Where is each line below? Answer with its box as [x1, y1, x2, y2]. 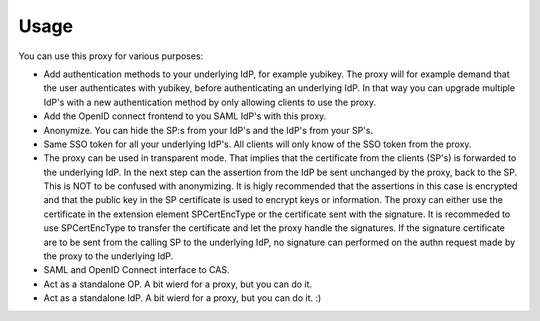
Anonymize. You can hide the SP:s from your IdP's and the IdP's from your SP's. [43, 124, 374, 136]
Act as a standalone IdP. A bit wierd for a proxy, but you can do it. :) [43, 292, 322, 304]
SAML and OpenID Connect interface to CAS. [43, 264, 230, 276]
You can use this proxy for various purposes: [18, 50, 204, 62]
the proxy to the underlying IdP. [43, 250, 174, 262]
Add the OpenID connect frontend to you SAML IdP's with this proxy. [43, 110, 327, 122]
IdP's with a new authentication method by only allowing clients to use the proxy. [43, 96, 377, 108]
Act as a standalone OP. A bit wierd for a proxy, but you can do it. [43, 278, 313, 290]
